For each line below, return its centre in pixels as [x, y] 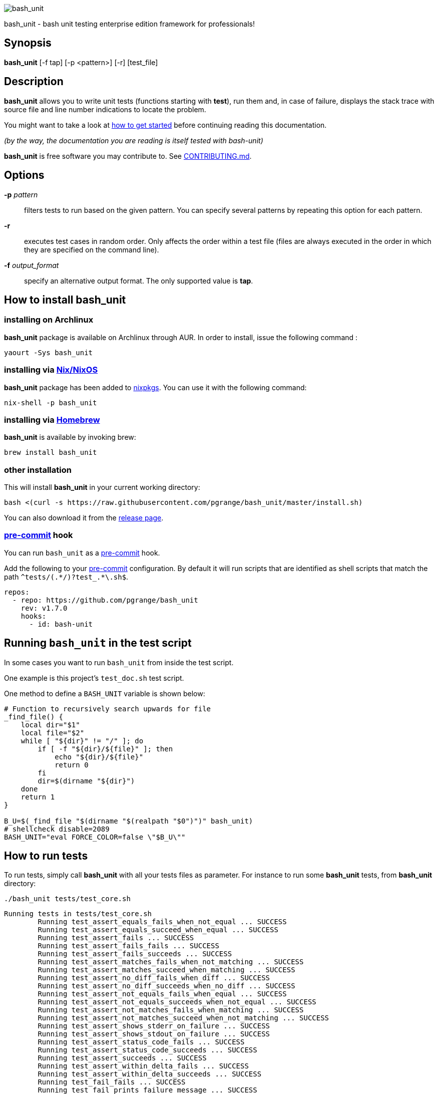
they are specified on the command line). [92, 249]
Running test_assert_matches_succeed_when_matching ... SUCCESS [166, 970]
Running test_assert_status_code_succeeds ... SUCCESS [147, 1050]
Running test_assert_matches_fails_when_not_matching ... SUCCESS [171, 962]
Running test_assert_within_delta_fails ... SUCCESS [143, 1066]
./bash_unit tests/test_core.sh [67, 899]
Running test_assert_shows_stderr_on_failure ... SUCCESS [154, 1026]
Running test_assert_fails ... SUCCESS [116, 938]
